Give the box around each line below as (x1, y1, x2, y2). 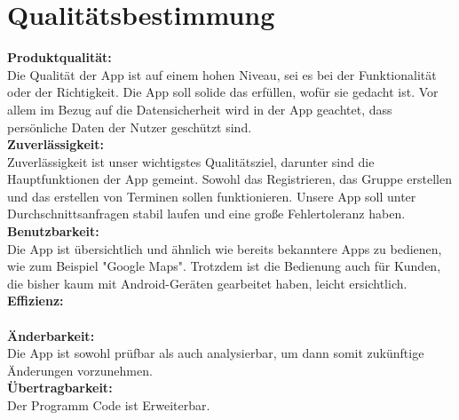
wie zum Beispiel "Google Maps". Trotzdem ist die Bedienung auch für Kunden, (7, 257, 441, 275)
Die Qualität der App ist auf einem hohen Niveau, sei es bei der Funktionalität (7, 65, 437, 83)
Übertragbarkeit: (7, 378, 113, 397)
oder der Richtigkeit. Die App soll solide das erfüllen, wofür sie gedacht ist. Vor (7, 83, 439, 101)
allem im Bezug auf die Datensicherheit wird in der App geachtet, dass (7, 99, 392, 118)
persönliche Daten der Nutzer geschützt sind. (7, 117, 252, 136)
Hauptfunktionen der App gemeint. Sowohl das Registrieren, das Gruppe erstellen (7, 170, 452, 188)
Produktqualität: (7, 48, 112, 67)
